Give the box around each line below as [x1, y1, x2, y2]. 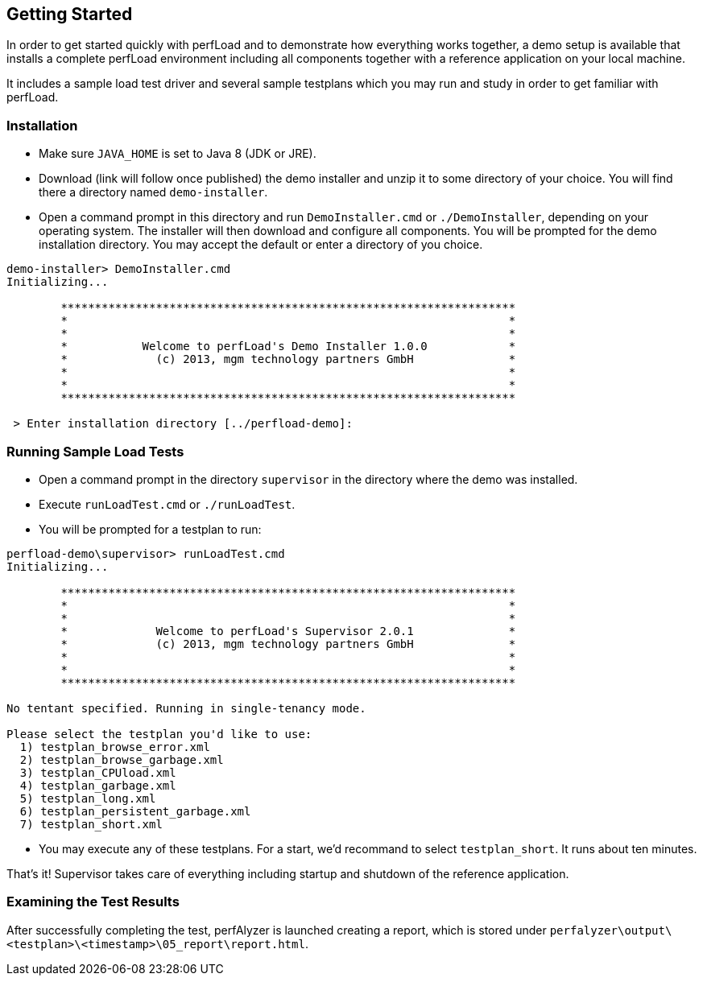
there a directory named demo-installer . [39, 185, 268, 200]
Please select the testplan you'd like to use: [6, 727, 312, 741]
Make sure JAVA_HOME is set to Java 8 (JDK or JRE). [39, 146, 316, 161]
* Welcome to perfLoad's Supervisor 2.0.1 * [60, 624, 516, 637]
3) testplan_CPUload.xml [19, 765, 176, 779]
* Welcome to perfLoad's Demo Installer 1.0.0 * [60, 340, 516, 353]
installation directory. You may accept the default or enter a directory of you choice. [39, 237, 483, 252]
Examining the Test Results [6, 893, 180, 910]
